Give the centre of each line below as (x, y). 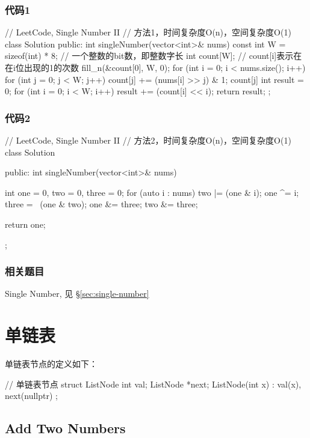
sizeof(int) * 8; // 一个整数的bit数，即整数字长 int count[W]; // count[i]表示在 (153, 56)
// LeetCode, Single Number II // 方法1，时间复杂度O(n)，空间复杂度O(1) (148, 32)
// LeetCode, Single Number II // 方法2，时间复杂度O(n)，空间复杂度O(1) (148, 140)
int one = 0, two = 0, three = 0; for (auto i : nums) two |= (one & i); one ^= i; (152, 192)
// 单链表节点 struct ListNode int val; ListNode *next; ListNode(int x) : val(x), (153, 384)
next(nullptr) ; (31, 396)
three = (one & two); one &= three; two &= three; (101, 204)
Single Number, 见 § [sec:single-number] (77, 294)
